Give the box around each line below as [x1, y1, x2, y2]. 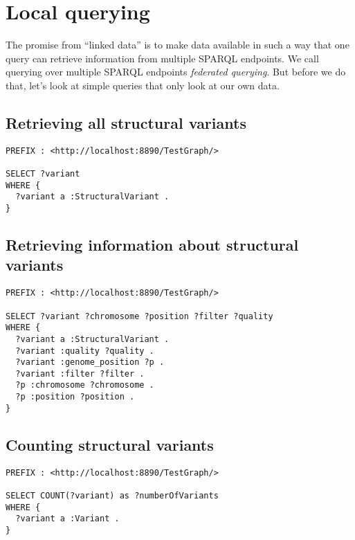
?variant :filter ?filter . [15, 368, 145, 379]
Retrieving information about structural [6, 234, 299, 255]
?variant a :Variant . [15, 514, 120, 524]
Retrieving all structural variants [6, 111, 246, 133]
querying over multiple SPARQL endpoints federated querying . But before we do [6, 64, 346, 79]
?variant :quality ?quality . [15, 345, 154, 356]
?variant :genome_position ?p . [15, 357, 165, 368]
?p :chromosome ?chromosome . [15, 380, 154, 390]
